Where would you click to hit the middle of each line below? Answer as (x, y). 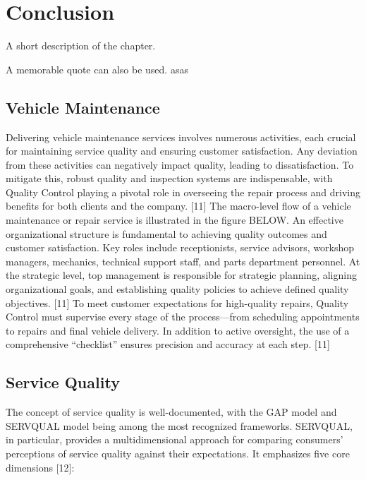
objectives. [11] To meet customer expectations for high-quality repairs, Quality (177, 302)
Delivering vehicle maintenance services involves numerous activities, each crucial (181, 137)
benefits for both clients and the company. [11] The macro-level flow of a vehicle (178, 206)
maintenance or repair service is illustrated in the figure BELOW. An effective (175, 220)
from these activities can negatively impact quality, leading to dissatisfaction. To (180, 164)
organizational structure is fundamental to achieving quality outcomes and (166, 233)
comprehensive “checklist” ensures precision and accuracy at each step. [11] (168, 344)
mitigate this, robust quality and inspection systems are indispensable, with (169, 178)
